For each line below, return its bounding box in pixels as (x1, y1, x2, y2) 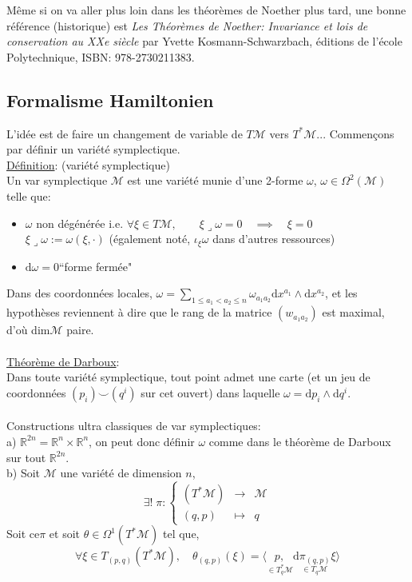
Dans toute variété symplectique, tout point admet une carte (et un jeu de (6, 369, 370, 385)
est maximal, (322, 304, 385, 321)
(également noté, (109, 230, 191, 247)
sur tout (6, 448, 46, 465)
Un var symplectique (6, 172, 108, 189)
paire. (66, 321, 94, 338)
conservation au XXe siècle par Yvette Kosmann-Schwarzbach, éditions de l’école (6, 33, 402, 50)
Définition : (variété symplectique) (6, 156, 170, 173)
